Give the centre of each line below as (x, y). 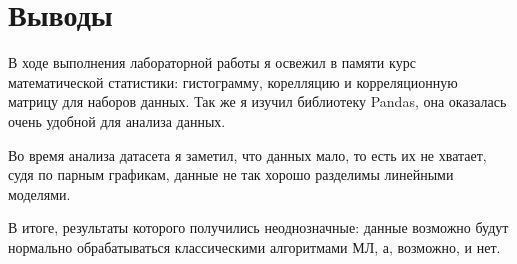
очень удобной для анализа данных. (117, 120)
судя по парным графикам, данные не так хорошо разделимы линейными (231, 174)
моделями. (39, 193)
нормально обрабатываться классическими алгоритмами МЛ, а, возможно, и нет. (254, 246)
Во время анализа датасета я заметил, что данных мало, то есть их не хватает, (247, 154)
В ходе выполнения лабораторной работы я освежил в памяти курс (212, 62)
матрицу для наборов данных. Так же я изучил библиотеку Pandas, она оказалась (257, 101)
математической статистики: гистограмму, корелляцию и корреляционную (233, 81)
